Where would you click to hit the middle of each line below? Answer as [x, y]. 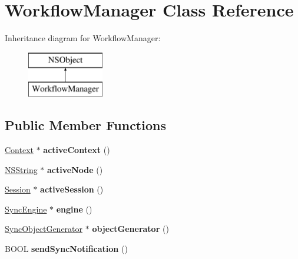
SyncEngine [26, 209]
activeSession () [72, 189]
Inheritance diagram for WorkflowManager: [83, 38]
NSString [21, 169]
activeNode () [75, 169]
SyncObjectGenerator [44, 229]
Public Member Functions [85, 125]
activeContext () [77, 150]
